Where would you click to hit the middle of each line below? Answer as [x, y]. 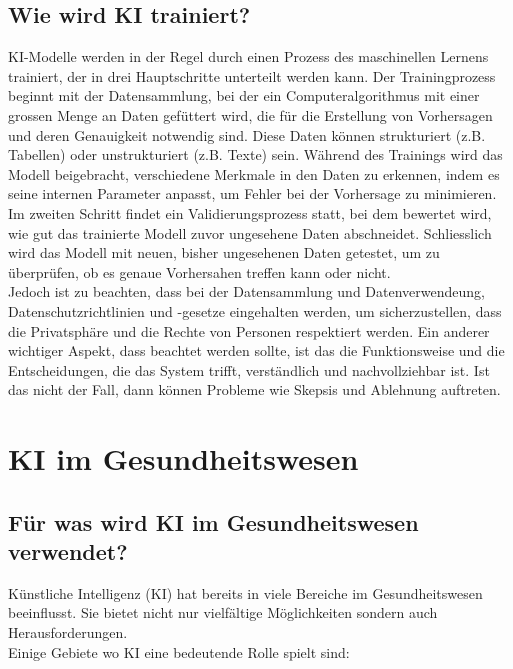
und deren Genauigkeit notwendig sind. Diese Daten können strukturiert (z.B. [247, 134]
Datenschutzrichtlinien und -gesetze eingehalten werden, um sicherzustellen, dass [255, 310]
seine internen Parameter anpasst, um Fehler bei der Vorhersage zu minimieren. [252, 193]
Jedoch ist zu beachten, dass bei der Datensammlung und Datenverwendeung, [246, 291]
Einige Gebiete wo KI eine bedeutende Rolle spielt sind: [179, 651]
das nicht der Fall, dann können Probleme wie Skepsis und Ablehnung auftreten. [254, 389]
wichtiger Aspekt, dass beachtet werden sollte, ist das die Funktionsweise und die [256, 350]
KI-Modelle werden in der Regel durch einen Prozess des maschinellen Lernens [248, 56]
